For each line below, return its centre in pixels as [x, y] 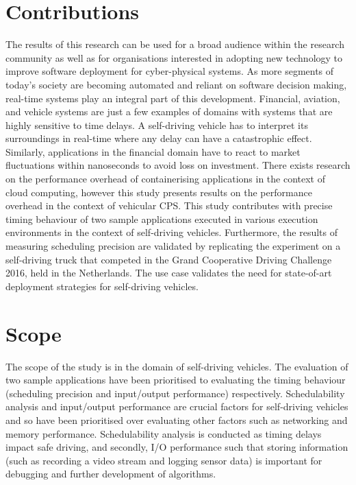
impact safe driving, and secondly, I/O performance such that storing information [177, 447]
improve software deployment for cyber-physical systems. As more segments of [170, 71]
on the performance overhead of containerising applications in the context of [165, 179]
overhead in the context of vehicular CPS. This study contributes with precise [169, 205]
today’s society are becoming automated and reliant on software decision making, [176, 84]
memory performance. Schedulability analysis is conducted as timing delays [164, 433]
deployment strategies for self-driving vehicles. [102, 286]
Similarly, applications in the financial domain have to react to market [153, 151]
